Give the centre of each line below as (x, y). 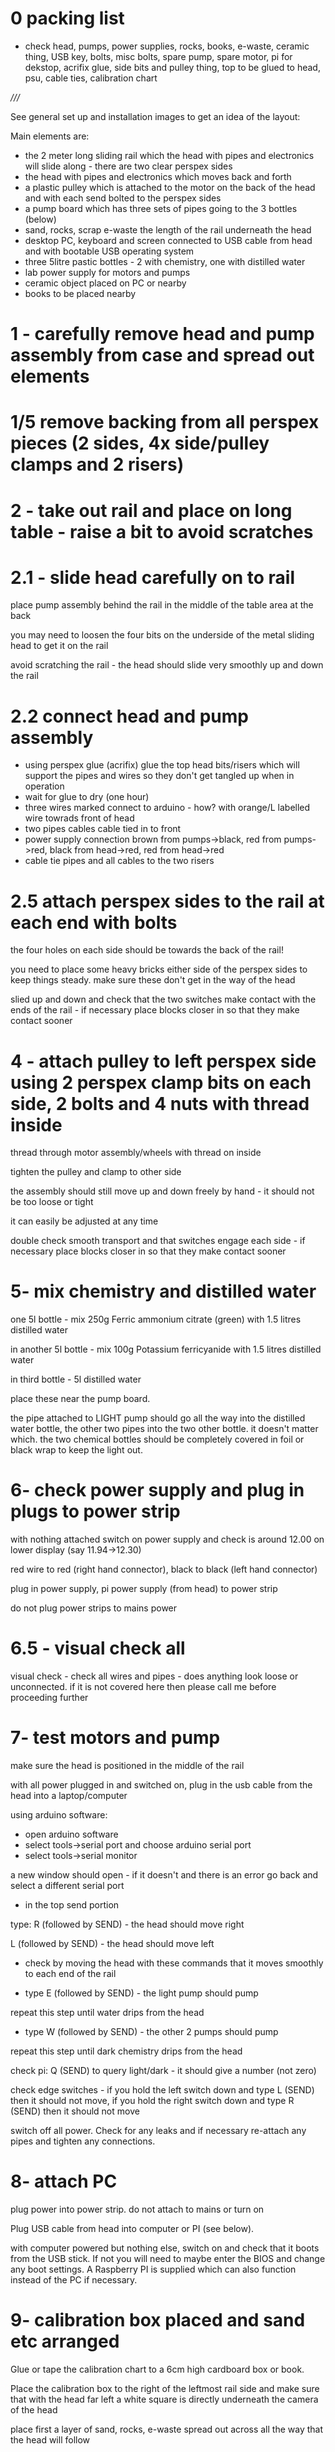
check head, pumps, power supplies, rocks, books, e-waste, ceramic (167, 46)
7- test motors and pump (115, 1738)
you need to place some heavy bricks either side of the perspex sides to (159, 969)
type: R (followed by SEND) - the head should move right (127, 1924)
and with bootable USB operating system (109, 251)
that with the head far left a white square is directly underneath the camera (164, 2399)
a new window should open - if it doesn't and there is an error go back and (164, 1875)
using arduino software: (59, 1815)
